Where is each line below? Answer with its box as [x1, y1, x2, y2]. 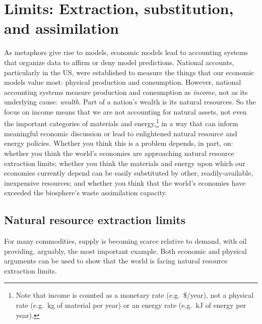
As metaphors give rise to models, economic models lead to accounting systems [4, 47, 248, 58]
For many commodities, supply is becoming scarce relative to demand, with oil [4, 236, 247, 246]
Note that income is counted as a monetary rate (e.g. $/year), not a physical [16, 290, 254, 300]
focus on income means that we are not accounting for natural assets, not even [4, 106, 247, 117]
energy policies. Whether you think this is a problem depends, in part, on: [4, 138, 233, 148]
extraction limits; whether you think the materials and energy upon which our [4, 157, 246, 168]
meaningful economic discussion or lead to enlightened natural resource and [4, 128, 237, 138]
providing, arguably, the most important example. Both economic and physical [4, 245, 247, 256]
